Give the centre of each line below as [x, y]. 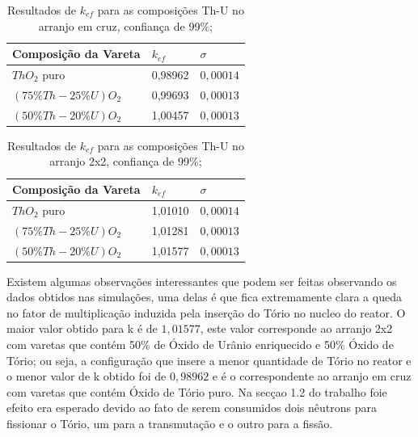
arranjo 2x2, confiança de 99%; [126, 161]
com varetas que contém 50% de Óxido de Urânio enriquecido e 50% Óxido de [200, 344]
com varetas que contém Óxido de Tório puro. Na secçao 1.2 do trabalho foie [197, 391]
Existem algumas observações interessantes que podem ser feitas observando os [202, 281]
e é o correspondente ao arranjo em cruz [312, 376]
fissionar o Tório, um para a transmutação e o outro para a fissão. [170, 423]
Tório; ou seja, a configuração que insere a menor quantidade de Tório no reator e [209, 360]
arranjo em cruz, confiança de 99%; [125, 25]
